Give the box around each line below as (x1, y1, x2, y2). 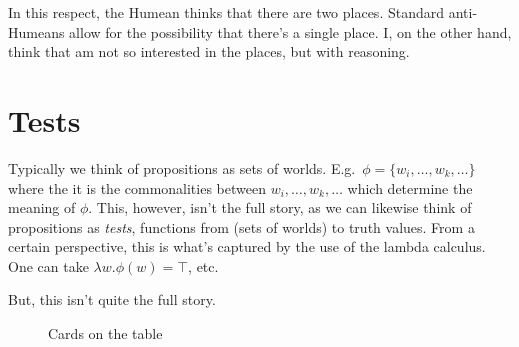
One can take (8, 255, 89, 276)
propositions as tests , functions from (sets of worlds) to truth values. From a (8, 216, 475, 237)
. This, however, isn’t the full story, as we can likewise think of (88, 197, 472, 218)
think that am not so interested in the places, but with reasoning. (8, 41, 410, 62)
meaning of (8, 197, 76, 218)
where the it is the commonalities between (8, 177, 266, 198)
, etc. (188, 255, 219, 276)
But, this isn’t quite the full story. (8, 289, 216, 310)
